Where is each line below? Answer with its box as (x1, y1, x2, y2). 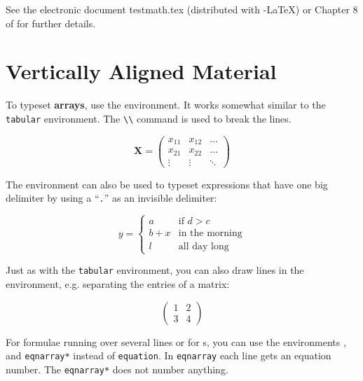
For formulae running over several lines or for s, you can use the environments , (6, 334, 346, 349)
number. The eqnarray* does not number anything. (6, 361, 228, 376)
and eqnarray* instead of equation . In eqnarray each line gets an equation (6, 348, 331, 363)
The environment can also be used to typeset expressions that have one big (6, 176, 328, 191)
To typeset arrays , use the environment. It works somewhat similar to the (6, 97, 326, 112)
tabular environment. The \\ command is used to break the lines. (6, 111, 292, 125)
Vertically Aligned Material (6, 57, 277, 85)
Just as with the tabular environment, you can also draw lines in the (6, 263, 304, 277)
